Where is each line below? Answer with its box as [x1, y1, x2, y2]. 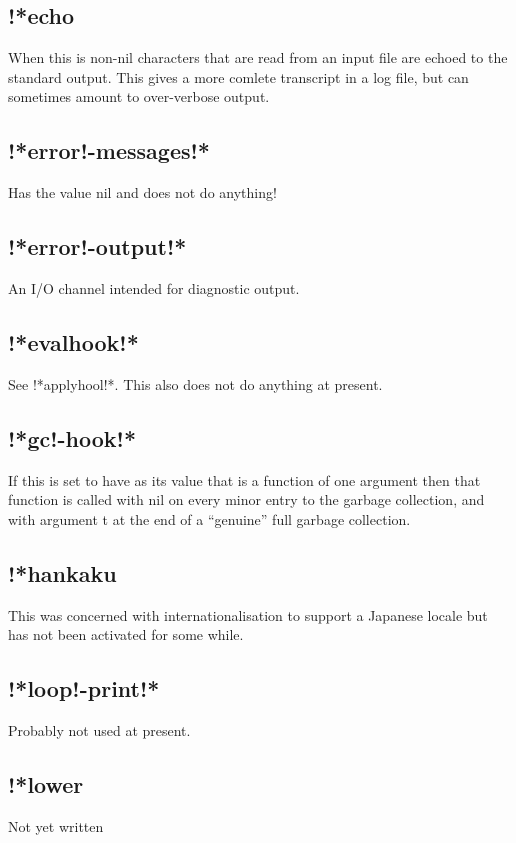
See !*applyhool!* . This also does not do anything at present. [8, 373, 383, 394]
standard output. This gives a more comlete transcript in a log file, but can [8, 66, 469, 87]
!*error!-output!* [8, 231, 187, 262]
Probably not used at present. [8, 719, 191, 740]
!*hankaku [8, 557, 117, 588]
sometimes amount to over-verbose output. [8, 86, 270, 107]
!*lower [8, 768, 84, 799]
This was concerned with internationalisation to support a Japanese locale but [8, 604, 488, 625]
